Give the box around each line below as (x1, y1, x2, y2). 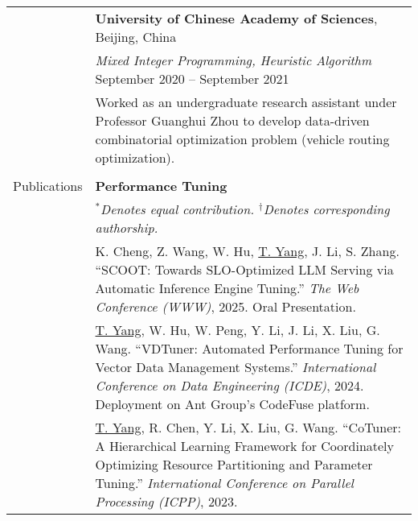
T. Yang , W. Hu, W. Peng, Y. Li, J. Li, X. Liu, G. (95, 320, 380, 339)
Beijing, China (95, 27, 177, 46)
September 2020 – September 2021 (95, 69, 289, 88)
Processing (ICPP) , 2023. (95, 492, 238, 511)
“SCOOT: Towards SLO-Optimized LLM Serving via (95, 260, 394, 279)
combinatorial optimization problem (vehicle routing (95, 130, 390, 148)
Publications (13, 176, 83, 195)
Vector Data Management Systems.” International (95, 358, 376, 376)
